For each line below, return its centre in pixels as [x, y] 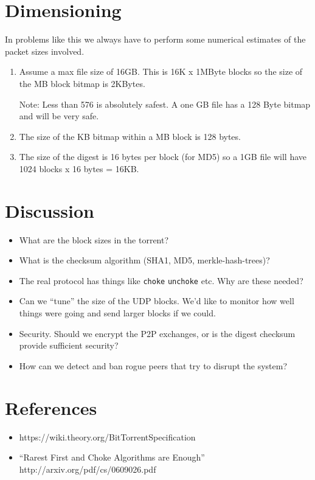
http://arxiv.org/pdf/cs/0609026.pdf [88, 469]
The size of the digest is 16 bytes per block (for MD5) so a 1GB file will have [163, 157]
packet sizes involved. [45, 51]
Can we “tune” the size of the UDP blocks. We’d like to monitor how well [157, 301]
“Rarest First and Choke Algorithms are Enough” [112, 457]
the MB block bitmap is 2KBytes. [82, 83]
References [51, 407]
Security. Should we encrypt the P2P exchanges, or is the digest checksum [157, 333]
